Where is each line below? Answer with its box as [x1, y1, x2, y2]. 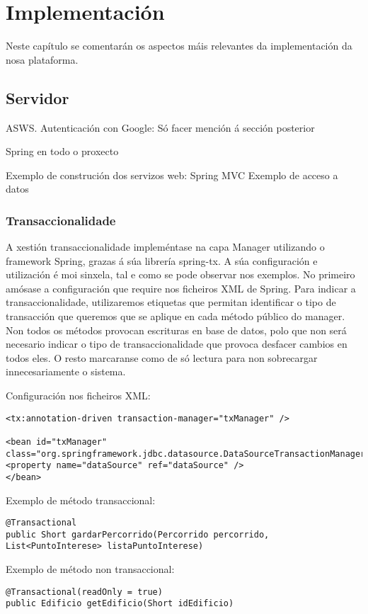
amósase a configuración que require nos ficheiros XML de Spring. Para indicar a [6, 280, 356, 295]
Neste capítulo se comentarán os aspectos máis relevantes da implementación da [6, 38, 352, 53]
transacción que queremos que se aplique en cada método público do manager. [6, 309, 345, 324]
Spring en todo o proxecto [6, 144, 119, 159]
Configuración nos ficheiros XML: [6, 388, 151, 403]
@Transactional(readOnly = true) [6, 586, 163, 597]
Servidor [6, 86, 69, 108]
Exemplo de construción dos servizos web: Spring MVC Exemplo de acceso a [6, 167, 338, 182]
